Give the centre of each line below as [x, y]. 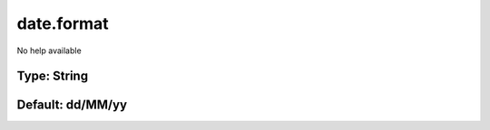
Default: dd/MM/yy [72, 105]
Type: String [53, 76]
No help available [49, 51]
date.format [63, 23]
